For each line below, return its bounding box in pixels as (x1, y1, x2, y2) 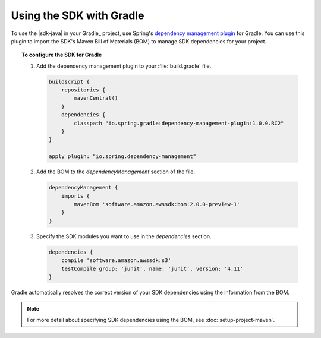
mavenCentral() (74, 95, 118, 102)
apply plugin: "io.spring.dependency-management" (48, 153, 196, 160)
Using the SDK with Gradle (11, 9, 144, 22)
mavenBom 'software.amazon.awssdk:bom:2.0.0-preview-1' (74, 201, 240, 207)
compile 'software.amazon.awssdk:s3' (61, 257, 172, 264)
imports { (61, 192, 90, 199)
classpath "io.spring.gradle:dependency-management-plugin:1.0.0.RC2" (74, 119, 284, 127)
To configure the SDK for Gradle (21, 51, 102, 59)
